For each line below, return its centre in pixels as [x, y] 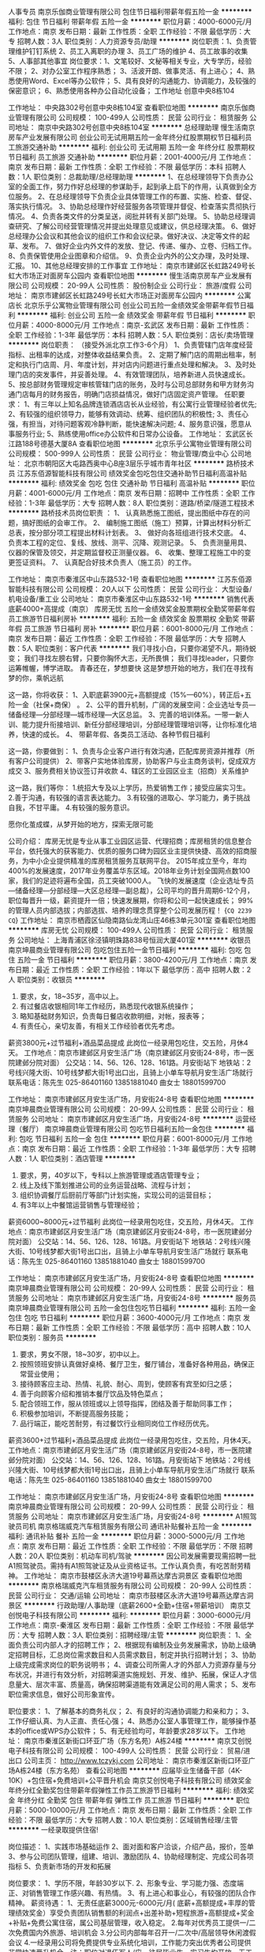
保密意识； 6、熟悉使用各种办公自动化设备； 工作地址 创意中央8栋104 [121, 91]
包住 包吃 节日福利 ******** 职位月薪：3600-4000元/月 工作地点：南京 [125, 1318]
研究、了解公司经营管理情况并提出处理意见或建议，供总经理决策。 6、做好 [135, 226]
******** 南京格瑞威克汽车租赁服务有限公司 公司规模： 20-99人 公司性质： [131, 1585]
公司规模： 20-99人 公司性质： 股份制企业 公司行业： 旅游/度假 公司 [141, 286]
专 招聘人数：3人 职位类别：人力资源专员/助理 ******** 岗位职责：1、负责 [129, 41]
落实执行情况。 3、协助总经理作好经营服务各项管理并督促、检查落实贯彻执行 [132, 206]
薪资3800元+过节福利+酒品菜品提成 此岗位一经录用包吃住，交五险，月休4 [128, 1043]
